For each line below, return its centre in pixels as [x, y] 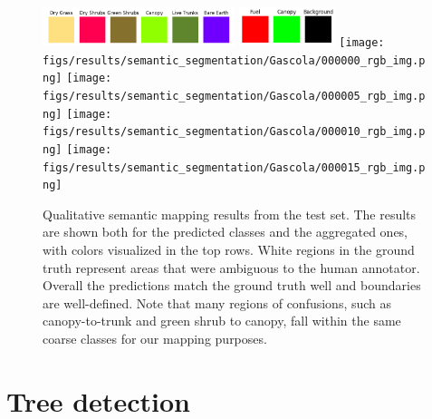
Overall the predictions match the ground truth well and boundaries [232, 285]
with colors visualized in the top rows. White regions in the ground [229, 250]
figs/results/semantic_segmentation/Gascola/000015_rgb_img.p [234, 167]
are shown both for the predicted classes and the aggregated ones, [226, 232]
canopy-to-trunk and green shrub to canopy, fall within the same [222, 321]
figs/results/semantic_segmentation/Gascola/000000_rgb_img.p [234, 60]
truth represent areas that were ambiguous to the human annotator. [231, 267]
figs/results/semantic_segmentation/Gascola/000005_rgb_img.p [234, 96]
